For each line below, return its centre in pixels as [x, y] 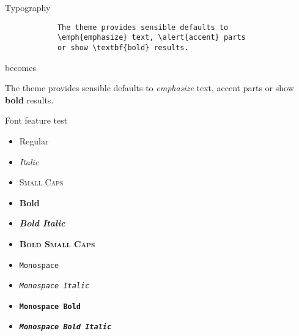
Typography [28, 7]
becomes [21, 67]
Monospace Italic [54, 286]
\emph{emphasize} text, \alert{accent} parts [151, 38]
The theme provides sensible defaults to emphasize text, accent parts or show [149, 88]
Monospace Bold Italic [65, 327]
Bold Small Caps [57, 243]
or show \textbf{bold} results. [123, 47]
